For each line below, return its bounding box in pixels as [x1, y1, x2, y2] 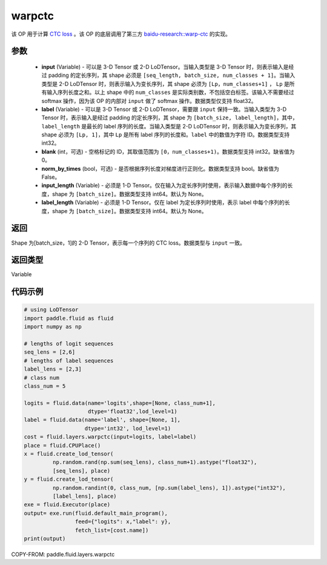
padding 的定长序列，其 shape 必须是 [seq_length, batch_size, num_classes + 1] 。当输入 [48, 71, 296, 79]
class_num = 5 [24, 382, 66, 389]
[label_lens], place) [52, 493, 117, 500]
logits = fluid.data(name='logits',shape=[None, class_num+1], [24, 400, 216, 406]
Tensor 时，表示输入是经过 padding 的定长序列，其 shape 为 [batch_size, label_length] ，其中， [41, 114, 298, 121]
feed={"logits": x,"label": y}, [74, 518, 171, 525]
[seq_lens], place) [52, 467, 111, 474]
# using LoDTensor [24, 306, 79, 313]
